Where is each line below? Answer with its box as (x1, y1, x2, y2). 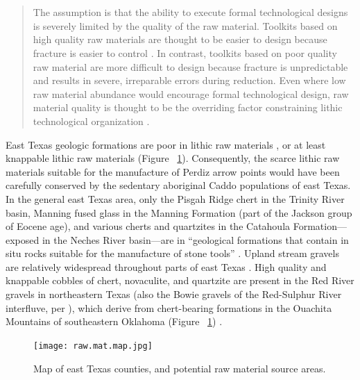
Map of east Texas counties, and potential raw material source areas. (33, 361, 326, 375)
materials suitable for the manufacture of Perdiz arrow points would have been (6, 164, 340, 179)
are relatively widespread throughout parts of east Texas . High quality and (6, 259, 327, 274)
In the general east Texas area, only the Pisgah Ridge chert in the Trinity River (6, 191, 345, 206)
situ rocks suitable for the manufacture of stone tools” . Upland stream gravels (6, 246, 339, 261)
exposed (6, 232, 40, 247)
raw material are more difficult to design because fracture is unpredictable (33, 59, 348, 74)
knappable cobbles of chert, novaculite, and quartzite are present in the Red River (6, 273, 354, 288)
